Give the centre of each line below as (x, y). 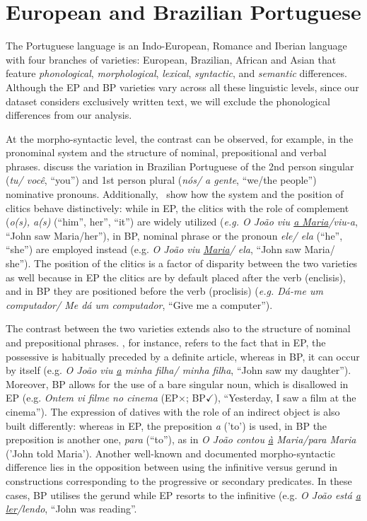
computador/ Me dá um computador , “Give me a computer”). (139, 304)
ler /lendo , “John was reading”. (71, 509)
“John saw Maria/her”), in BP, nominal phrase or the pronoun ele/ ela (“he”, (174, 235)
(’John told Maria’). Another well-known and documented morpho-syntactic (170, 453)
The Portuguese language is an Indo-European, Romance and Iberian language (176, 46)
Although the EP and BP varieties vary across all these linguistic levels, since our (182, 87)
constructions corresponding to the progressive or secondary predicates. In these (179, 480)
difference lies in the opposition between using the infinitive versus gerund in (172, 467)
